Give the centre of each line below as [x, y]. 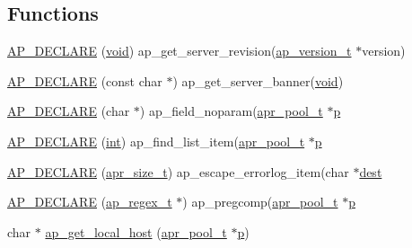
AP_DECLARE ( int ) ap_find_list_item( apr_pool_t [156, 141]
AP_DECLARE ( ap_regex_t [90, 202]
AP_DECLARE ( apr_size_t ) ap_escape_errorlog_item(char [178, 171]
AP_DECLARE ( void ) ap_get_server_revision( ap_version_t [180, 51]
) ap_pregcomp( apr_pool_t [260, 202]
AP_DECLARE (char [69, 111]
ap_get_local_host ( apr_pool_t [136, 231]
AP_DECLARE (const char [85, 80]
